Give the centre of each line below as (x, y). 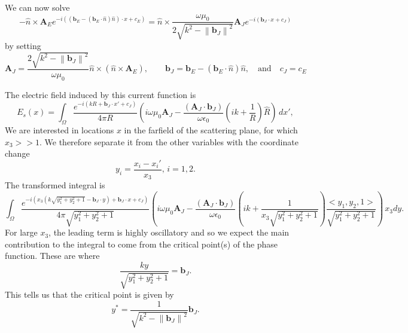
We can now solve (37, 7)
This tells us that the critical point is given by (89, 294)
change (17, 153)
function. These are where (52, 256)
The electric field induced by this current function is (101, 94)
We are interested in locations (60, 130)
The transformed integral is (55, 185)
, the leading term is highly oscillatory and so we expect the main (169, 232)
